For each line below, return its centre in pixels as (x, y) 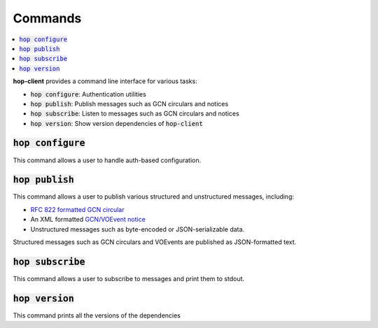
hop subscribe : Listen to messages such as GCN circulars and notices (135, 114)
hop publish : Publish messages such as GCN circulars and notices (129, 104)
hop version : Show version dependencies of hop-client (117, 123)
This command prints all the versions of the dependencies (97, 315)
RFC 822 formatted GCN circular (77, 209)
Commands (47, 18)
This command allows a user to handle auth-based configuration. (107, 160)
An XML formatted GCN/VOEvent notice (88, 220)
